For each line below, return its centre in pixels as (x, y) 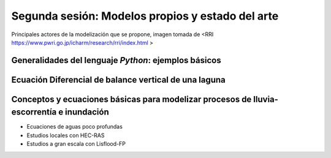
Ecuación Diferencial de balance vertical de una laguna (119, 80)
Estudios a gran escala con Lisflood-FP (76, 144)
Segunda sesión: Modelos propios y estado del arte (145, 16)
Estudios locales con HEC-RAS (66, 135)
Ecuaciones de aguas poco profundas (74, 127)
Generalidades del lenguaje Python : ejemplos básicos (116, 60)
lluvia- (266, 99)
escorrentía (34, 112)
